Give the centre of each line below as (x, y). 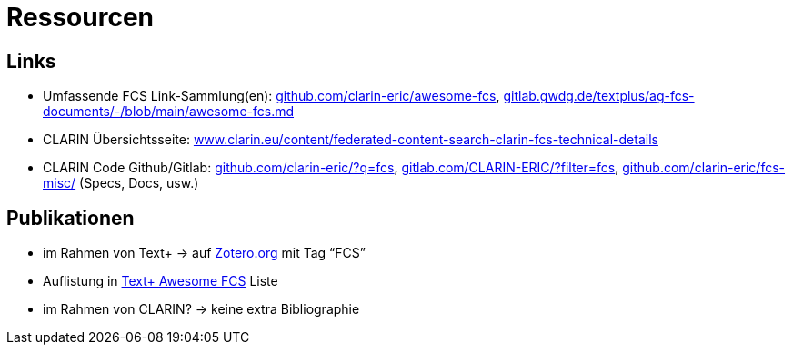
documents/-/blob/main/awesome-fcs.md (169, 112)
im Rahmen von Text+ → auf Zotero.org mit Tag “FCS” (204, 253)
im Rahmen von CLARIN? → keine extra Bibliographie (201, 309)
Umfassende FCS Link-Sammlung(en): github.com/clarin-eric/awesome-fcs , (271, 96)
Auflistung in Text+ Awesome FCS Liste (161, 281)
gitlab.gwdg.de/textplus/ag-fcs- (599, 96)
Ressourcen (80, 17)
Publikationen (70, 218)
